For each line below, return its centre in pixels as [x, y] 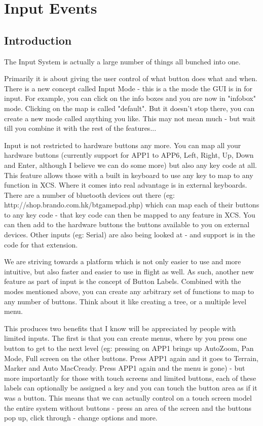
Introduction [38, 40]
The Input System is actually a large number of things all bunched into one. [122, 61]
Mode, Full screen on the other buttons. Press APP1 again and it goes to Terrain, [131, 358]
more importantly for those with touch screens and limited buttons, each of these [130, 378]
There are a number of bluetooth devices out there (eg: [89, 194]
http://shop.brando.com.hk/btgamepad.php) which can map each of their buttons [132, 205]
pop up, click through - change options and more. [81, 418]
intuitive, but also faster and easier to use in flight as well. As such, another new [129, 271]
